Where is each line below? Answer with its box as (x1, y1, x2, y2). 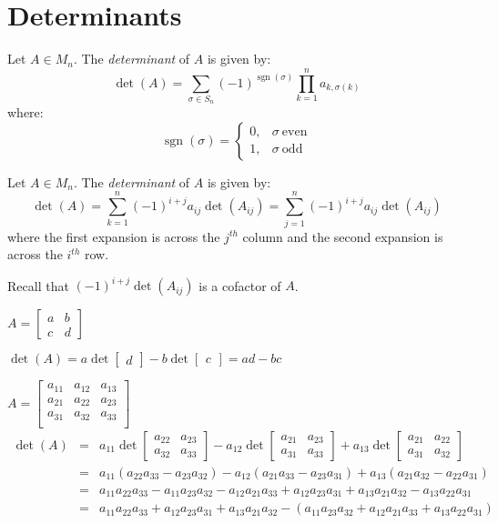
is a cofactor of (198, 276, 281, 295)
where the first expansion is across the (7, 226, 220, 246)
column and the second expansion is (242, 226, 443, 246)
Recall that (7, 276, 69, 295)
